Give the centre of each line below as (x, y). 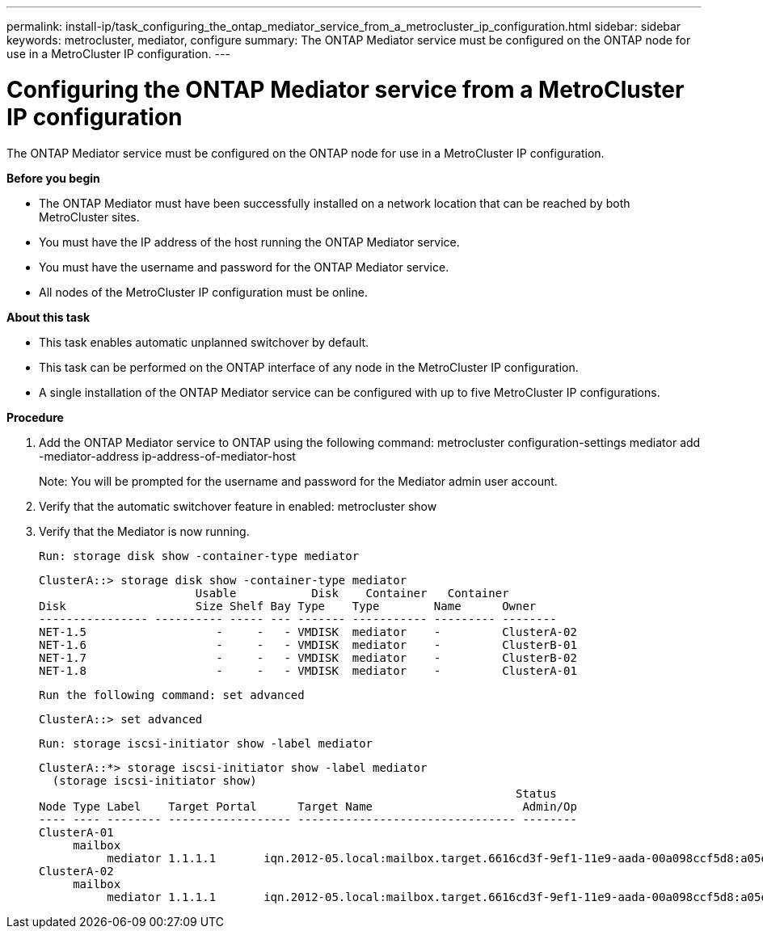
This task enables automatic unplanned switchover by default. (204, 342)
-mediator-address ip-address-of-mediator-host (167, 456)
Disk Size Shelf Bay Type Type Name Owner (288, 606)
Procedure (35, 417)
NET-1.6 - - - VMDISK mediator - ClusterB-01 (308, 644)
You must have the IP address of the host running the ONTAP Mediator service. (249, 242)
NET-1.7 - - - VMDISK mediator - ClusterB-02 (308, 657)
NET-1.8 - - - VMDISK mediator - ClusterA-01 (308, 670)
